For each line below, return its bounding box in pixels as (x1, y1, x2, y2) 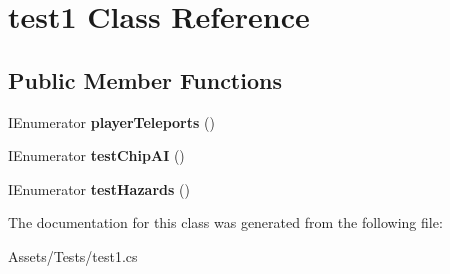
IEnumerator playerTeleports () (8, 111, 215, 132)
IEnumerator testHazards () (8, 178, 190, 199)
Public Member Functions (8, 64, 282, 95)
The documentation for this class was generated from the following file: (8, 212, 443, 233)
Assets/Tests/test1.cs (8, 245, 138, 266)
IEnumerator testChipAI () (8, 145, 185, 166)
